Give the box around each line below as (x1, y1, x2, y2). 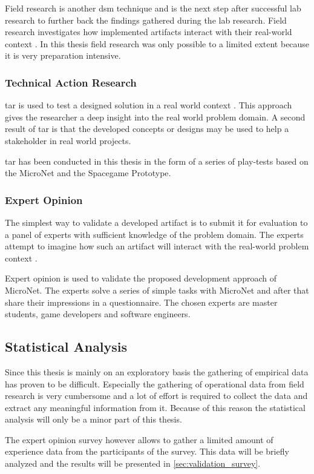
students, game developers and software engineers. (5, 308, 191, 320)
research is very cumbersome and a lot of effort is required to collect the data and (5, 389, 308, 402)
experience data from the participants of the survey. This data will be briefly (5, 445, 289, 458)
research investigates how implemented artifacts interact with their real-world (5, 25, 292, 38)
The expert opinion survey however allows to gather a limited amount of (5, 433, 273, 446)
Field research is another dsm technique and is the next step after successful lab (5, 2, 301, 14)
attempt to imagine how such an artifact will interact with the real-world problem (5, 240, 309, 252)
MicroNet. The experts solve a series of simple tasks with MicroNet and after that (5, 283, 309, 296)
